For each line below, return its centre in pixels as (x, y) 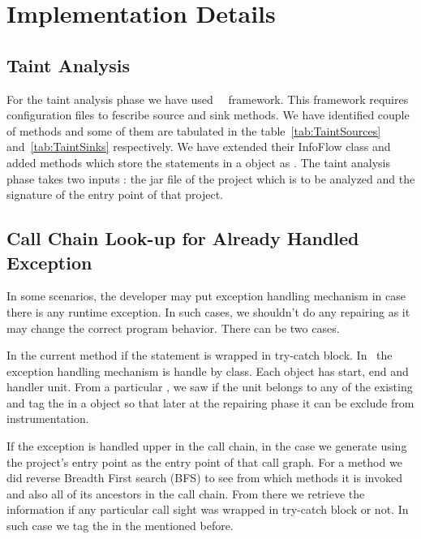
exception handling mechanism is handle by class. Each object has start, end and (208, 371)
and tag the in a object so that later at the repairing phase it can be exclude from (210, 402)
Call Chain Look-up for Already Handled (183, 238)
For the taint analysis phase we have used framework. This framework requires (208, 99)
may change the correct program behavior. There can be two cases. (173, 328)
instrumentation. (48, 418)
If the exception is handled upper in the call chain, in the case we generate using (207, 446)
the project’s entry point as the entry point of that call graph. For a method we (204, 461)
